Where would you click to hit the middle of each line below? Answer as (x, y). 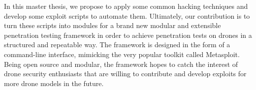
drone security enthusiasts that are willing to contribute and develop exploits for (125, 74)
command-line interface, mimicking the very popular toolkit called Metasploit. (122, 54)
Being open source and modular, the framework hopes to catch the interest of (121, 64)
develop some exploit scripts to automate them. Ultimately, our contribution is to (127, 15)
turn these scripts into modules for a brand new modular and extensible (112, 25)
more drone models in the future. (54, 83)
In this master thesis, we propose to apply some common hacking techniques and (126, 6)
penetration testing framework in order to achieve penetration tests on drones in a (128, 35)
